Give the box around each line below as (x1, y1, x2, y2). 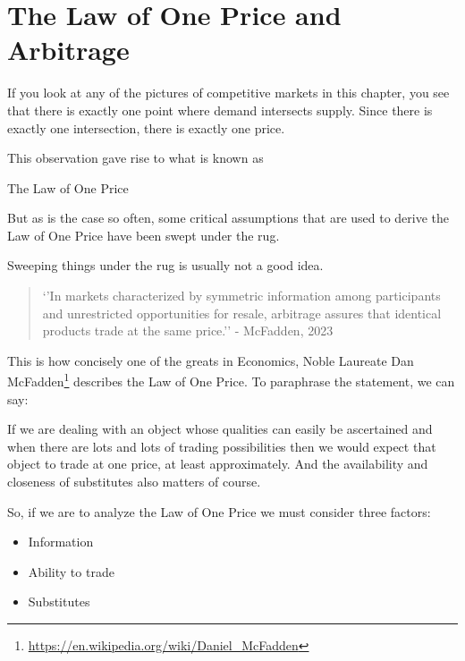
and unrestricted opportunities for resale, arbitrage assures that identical (42, 303, 442, 322)
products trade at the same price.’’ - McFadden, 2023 (42, 321, 334, 340)
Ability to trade (28, 562, 114, 580)
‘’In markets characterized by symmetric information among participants (42, 286, 441, 305)
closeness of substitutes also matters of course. (7, 472, 261, 491)
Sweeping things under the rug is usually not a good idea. (7, 256, 324, 275)
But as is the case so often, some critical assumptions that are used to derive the (7, 208, 450, 227)
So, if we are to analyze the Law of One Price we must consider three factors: (7, 502, 431, 521)
